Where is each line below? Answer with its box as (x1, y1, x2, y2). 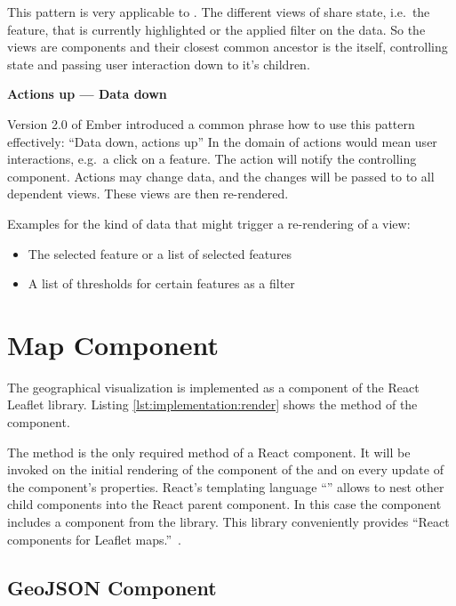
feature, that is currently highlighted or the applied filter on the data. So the (7, 20, 426, 38)
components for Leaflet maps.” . (7, 529, 181, 548)
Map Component (7, 326, 220, 362)
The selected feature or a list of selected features (28, 244, 292, 263)
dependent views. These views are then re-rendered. (7, 184, 289, 203)
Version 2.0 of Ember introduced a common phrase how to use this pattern (7, 114, 415, 133)
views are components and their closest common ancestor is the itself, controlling (7, 37, 448, 56)
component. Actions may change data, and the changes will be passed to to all (7, 166, 435, 185)
